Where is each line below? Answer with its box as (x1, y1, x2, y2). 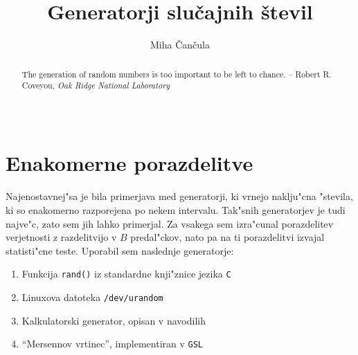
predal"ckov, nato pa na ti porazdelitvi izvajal (130, 230, 325, 244)
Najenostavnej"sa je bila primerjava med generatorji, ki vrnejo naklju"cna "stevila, (6, 189, 353, 203)
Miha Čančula (150, 37, 210, 52)
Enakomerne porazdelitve (6, 149, 253, 177)
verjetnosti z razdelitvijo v (6, 230, 117, 244)
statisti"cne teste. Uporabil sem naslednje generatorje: (6, 243, 234, 257)
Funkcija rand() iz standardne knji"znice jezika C (21, 266, 231, 281)
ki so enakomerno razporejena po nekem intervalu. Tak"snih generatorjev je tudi (6, 202, 346, 217)
